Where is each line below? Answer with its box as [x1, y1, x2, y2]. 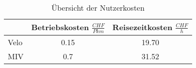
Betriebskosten [31, 21, 89, 33]
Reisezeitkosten [112, 21, 173, 33]
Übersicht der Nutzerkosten [51, 2, 145, 13]
